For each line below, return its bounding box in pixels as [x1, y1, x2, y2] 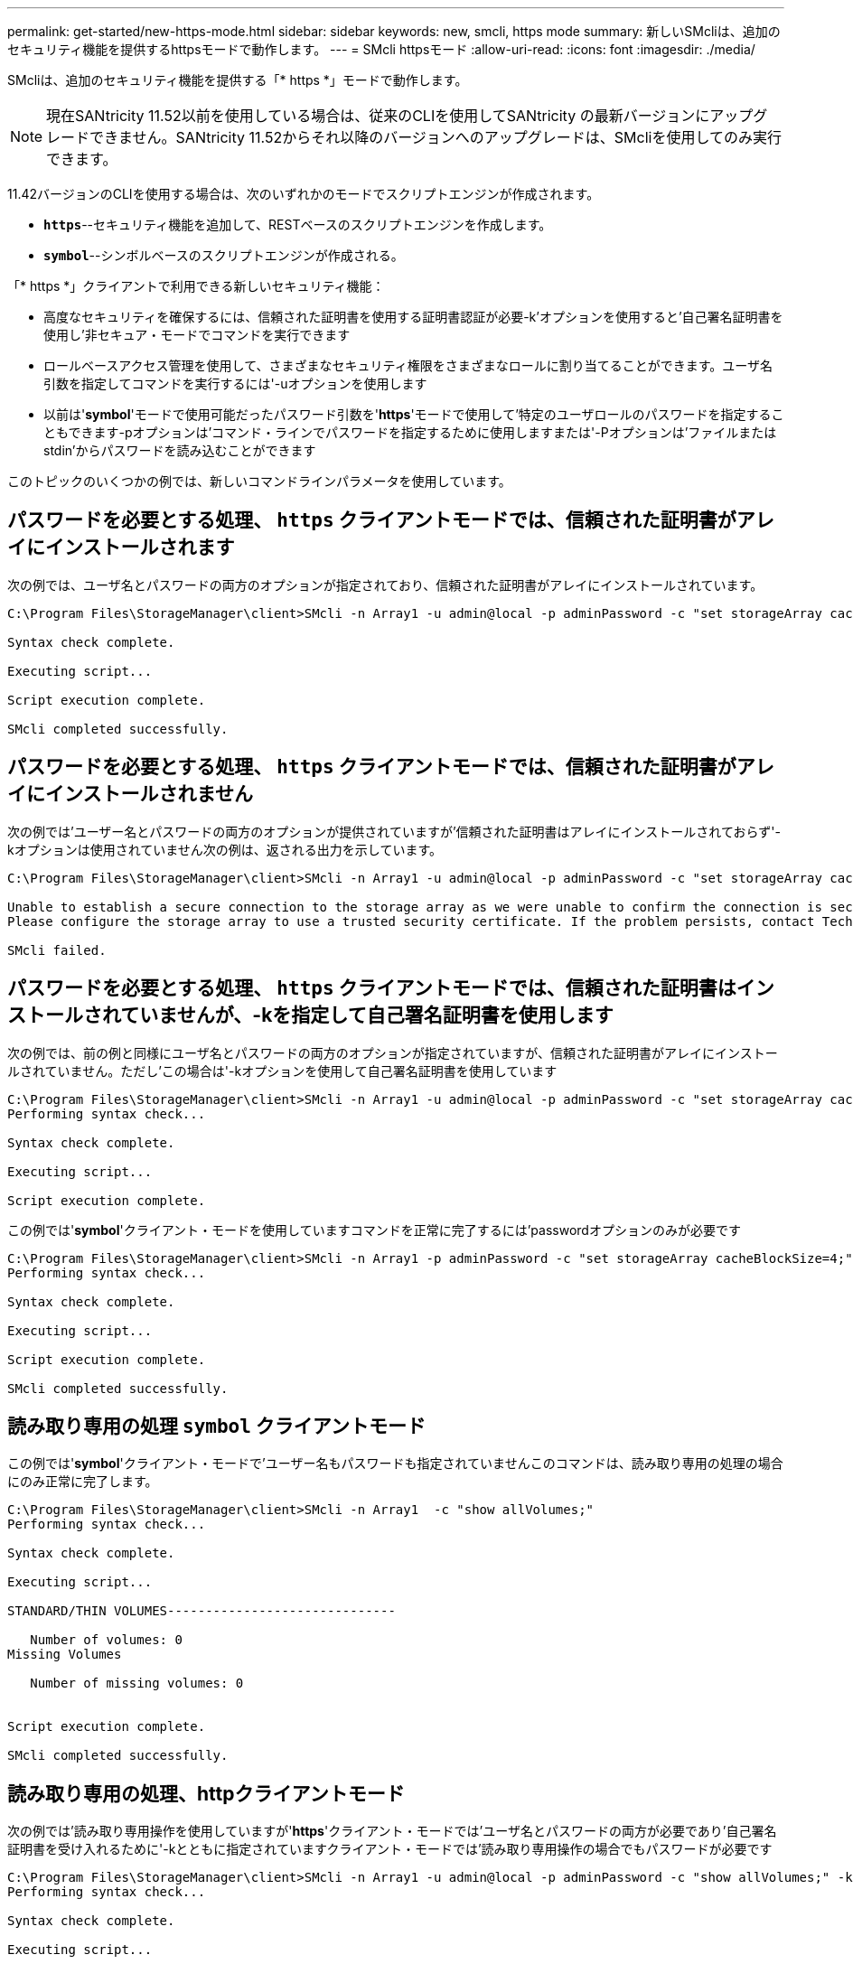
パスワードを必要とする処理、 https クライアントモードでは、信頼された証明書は [7, 977, 736, 1000]
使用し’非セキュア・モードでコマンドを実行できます [43, 327, 351, 342]
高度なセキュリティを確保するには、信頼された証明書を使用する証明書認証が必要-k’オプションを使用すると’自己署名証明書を [43, 309, 783, 324]
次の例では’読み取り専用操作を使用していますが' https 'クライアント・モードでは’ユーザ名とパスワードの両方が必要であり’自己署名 [7, 1823, 777, 1839]
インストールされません [44, 782, 253, 806]
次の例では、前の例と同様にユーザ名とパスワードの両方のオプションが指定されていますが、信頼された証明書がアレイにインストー [7, 1044, 778, 1061]
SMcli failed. [7, 942, 107, 958]
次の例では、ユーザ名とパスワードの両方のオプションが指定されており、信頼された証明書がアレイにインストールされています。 [7, 576, 764, 593]
